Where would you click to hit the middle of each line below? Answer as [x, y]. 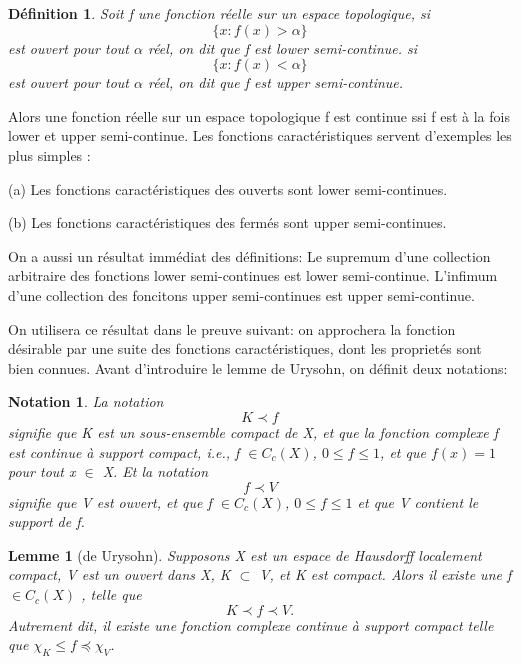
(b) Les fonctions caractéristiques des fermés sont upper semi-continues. [227, 222]
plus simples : [49, 154]
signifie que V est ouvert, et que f [110, 501]
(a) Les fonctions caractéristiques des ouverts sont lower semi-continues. [228, 188]
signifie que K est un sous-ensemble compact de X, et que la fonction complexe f [253, 431]
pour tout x [42, 471]
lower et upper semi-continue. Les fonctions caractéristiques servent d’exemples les [260, 135]
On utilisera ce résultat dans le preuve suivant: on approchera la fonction [232, 328]
